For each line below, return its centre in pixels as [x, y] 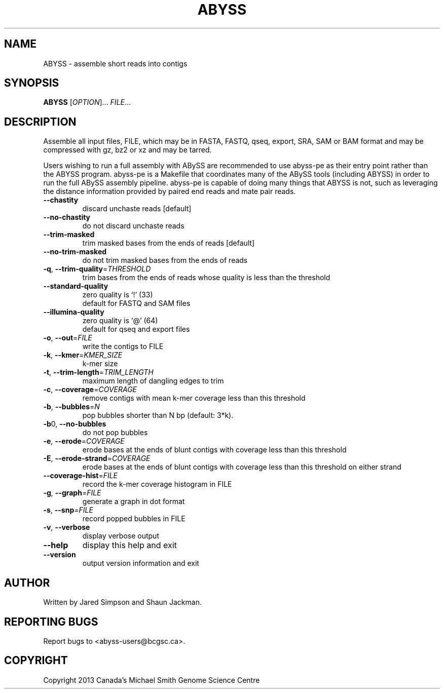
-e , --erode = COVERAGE [84, 441]
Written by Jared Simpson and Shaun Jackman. [122, 602]
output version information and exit [141, 563]
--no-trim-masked [75, 252]
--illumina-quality [74, 312]
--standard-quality [76, 286]
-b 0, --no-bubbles [75, 424]
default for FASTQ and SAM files [136, 303]
